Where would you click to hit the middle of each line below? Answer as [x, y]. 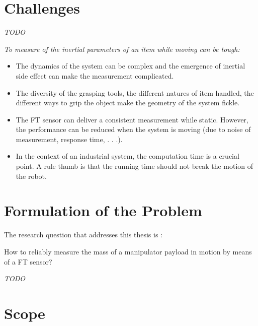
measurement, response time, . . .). [69, 139]
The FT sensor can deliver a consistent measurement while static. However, [132, 119]
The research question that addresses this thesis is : [83, 235]
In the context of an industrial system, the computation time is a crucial [127, 156]
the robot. [31, 176]
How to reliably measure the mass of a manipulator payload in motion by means [128, 251]
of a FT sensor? [28, 261]
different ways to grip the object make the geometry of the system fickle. [128, 103]
